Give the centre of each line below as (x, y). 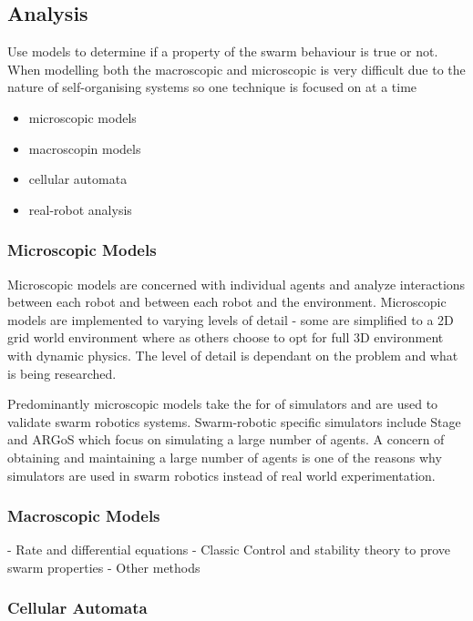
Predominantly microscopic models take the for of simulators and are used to (223, 404)
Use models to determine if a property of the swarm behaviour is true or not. (223, 51)
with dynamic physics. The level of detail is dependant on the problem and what (233, 355)
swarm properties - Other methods (104, 567)
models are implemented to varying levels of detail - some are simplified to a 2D (231, 319)
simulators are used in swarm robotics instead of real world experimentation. (221, 475)
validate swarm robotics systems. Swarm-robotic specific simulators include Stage (234, 421)
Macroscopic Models (84, 516)
